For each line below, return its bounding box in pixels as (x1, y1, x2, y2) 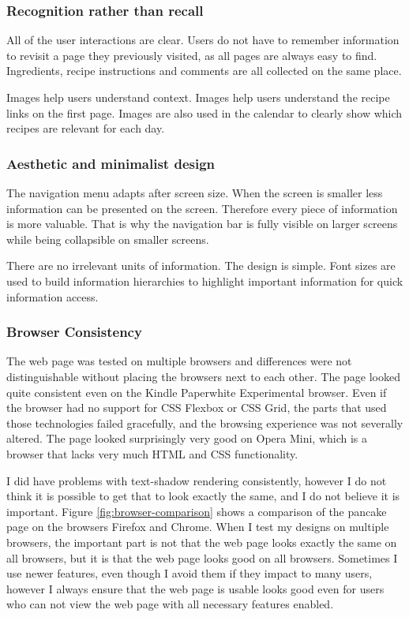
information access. (6, 288, 99, 305)
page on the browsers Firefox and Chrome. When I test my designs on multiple (6, 518, 389, 535)
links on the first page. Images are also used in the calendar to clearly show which (6, 104, 403, 121)
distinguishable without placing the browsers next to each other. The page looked (6, 368, 400, 384)
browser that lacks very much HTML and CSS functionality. (6, 445, 298, 462)
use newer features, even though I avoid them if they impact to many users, (6, 565, 373, 581)
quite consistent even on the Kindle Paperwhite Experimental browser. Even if (6, 383, 387, 400)
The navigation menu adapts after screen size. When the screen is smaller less (6, 185, 383, 200)
